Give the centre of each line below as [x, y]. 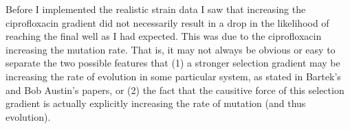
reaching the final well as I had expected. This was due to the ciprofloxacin [164, 36]
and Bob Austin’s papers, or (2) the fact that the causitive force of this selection [175, 90]
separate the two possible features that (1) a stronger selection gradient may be [173, 63]
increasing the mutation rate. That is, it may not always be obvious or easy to [171, 49]
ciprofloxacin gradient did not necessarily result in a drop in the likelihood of [167, 22]
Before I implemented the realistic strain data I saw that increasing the [156, 9]
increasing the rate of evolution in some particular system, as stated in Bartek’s [173, 76]
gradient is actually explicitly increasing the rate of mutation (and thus [156, 103]
